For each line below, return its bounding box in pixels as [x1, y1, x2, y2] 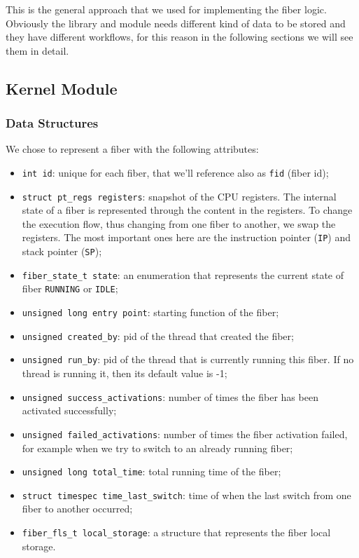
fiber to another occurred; [22, 501, 133, 516]
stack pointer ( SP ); [22, 244, 102, 259]
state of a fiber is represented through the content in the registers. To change [22, 203, 353, 217]
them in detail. [6, 43, 69, 57]
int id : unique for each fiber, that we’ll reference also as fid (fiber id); [22, 165, 329, 179]
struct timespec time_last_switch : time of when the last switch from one [22, 487, 351, 502]
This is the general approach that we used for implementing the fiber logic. [6, 2, 327, 16]
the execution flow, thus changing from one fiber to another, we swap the [22, 216, 336, 231]
